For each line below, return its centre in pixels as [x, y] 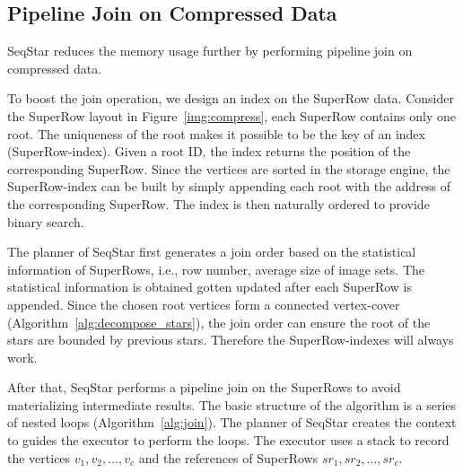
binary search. [46, 221]
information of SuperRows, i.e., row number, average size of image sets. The [216, 269]
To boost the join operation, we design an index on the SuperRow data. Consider [231, 98]
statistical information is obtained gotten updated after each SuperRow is [210, 287]
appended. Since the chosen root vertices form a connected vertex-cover [204, 304]
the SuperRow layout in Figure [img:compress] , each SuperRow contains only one [231, 115]
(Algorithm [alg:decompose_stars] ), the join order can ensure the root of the [219, 322]
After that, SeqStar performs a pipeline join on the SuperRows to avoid [204, 387]
